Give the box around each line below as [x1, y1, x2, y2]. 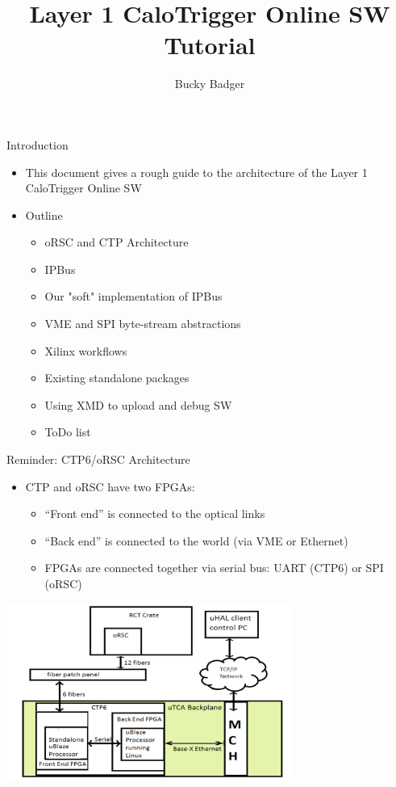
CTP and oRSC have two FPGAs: [25, 478, 195, 495]
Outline [25, 206, 63, 223]
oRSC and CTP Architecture [44, 234, 189, 250]
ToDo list [44, 423, 91, 440]
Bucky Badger [174, 75, 245, 92]
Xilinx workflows [44, 342, 127, 359]
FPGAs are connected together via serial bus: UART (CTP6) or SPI [44, 559, 384, 576]
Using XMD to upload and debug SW [44, 396, 232, 413]
